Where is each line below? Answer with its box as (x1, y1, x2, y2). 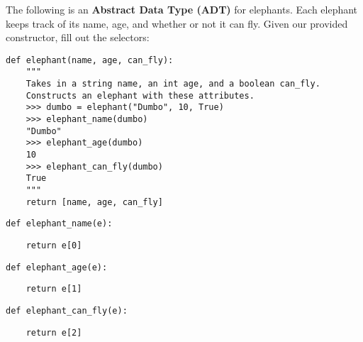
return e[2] (26, 327, 82, 338)
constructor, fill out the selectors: (6, 30, 150, 45)
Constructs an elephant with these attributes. (26, 90, 255, 101)
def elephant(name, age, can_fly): (6, 55, 174, 65)
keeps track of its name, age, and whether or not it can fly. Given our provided (6, 16, 348, 31)
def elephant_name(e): (6, 219, 113, 229)
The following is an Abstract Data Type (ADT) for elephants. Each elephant (6, 2, 358, 16)
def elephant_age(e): (6, 262, 108, 272)
